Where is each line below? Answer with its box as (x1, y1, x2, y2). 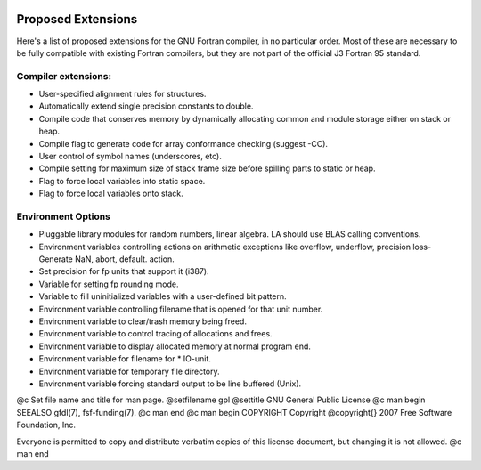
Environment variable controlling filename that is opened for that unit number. (38, 304, 323, 314)
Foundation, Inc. (16, 419, 76, 431)
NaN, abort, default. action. (74, 254, 175, 264)
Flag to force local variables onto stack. (38, 188, 184, 199)
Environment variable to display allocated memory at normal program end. (38, 341, 312, 352)
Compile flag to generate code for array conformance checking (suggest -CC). (38, 138, 329, 149)
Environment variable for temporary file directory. (38, 366, 220, 377)
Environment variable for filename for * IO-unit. (38, 353, 211, 364)
